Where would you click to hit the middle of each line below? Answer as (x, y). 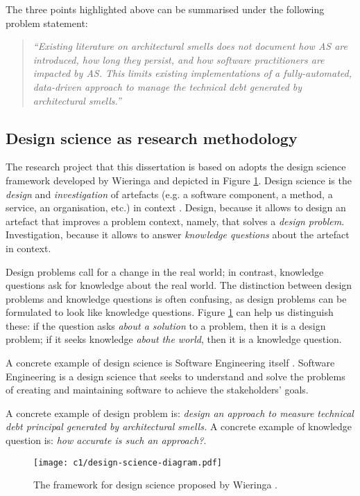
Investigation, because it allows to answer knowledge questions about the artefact (178, 234)
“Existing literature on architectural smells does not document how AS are (190, 46)
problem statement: (47, 23)
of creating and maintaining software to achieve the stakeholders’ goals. (157, 390)
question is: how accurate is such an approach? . (106, 440)
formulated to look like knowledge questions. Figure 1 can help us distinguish (170, 312)
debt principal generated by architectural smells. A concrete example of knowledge (179, 426)
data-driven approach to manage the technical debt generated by (168, 86)
